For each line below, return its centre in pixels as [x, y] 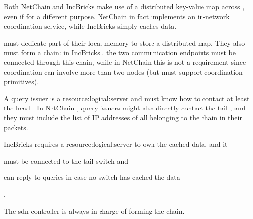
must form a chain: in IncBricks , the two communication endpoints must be [120, 52]
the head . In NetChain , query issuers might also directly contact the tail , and [125, 108]
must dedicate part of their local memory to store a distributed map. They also [125, 42]
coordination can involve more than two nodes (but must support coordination [123, 72]
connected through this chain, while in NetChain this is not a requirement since [125, 62]
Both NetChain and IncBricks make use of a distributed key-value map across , [124, 6]
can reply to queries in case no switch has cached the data [92, 177]
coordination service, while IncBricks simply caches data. [90, 26]
